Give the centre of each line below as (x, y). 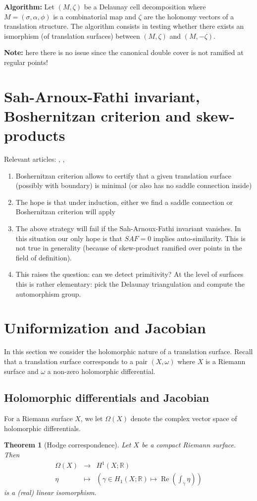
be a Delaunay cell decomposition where (145, 6)
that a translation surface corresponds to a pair (76, 361)
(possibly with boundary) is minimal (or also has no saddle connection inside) (134, 185)
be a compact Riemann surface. (189, 445)
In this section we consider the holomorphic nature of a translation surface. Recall (128, 351)
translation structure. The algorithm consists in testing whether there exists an (124, 26)
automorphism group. (48, 293)
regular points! (26, 62)
